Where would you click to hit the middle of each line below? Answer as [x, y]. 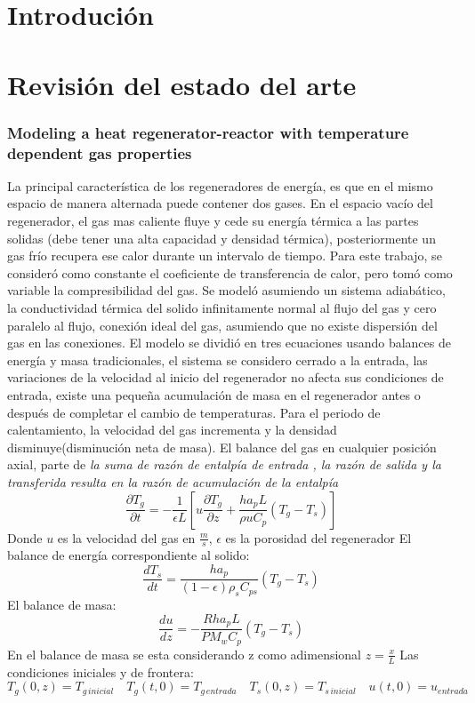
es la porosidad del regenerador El [318, 537]
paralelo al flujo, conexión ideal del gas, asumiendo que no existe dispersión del [222, 325]
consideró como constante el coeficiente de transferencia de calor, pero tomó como [230, 272]
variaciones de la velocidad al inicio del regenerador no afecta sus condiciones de [225, 377]
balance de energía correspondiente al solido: [129, 555]
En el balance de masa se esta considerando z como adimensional [185, 654]
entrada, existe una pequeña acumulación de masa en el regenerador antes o [214, 395]
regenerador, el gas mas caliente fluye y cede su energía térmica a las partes [213, 221]
